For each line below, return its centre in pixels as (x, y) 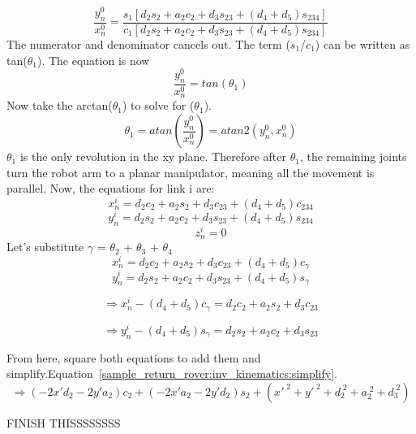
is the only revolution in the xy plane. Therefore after (153, 156)
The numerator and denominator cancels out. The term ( (148, 43)
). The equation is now (93, 60)
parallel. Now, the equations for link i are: (111, 188)
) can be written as (362, 43)
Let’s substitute (45, 247)
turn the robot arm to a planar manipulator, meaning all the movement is (191, 172)
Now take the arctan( (60, 105)
